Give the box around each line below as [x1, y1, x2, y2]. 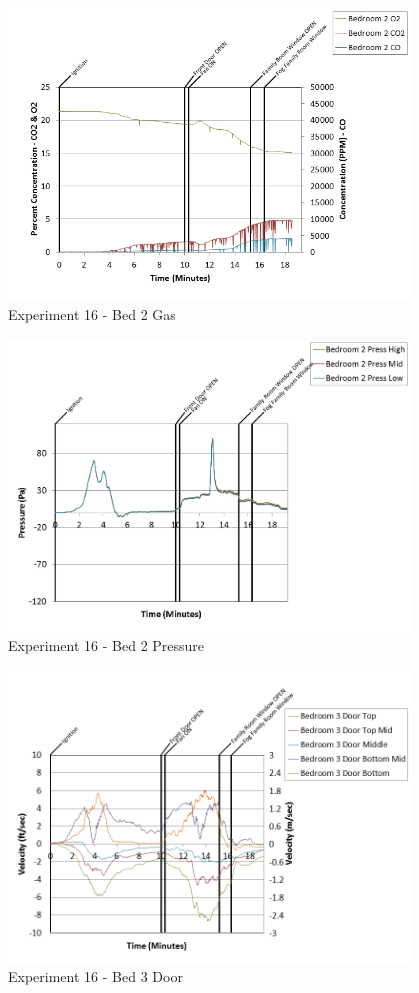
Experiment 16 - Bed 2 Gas [8, 304, 176, 325]
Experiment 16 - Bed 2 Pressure [8, 635, 205, 656]
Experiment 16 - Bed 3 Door [8, 966, 183, 987]
